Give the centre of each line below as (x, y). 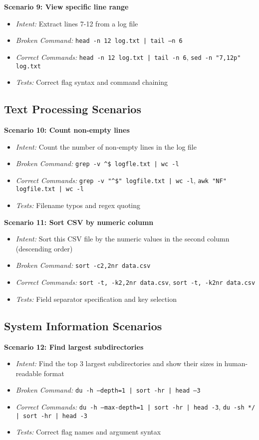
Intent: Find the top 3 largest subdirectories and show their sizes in (119, 363)
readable (29, 373)
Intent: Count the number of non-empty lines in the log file (106, 146)
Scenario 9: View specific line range (66, 6)
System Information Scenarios (83, 326)
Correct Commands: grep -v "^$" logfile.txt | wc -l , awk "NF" (121, 180)
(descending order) (44, 248)
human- (236, 363)
